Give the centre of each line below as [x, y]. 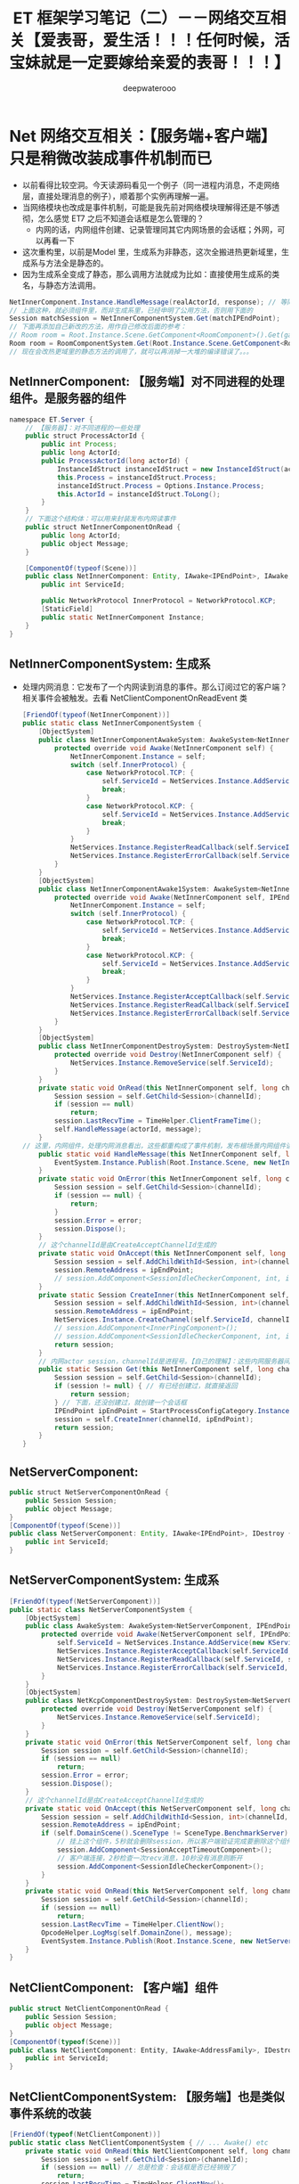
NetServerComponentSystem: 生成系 [114, 1580]
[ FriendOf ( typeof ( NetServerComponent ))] [85, 1601]
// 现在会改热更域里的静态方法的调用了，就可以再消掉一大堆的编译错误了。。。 [131, 352]
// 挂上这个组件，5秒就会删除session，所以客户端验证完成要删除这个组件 [175, 1842]
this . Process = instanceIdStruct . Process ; [137, 478]
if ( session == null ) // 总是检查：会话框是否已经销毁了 [139, 2168]
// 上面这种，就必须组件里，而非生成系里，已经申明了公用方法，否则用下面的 [131, 310]
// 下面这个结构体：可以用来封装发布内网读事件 [101, 519]
